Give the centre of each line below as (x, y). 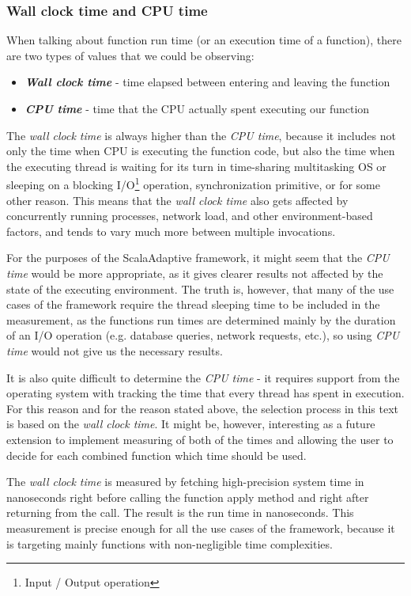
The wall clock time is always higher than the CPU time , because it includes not (201, 135)
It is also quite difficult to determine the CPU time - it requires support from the (203, 377)
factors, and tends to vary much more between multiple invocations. (171, 231)
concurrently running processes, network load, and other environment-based (190, 216)
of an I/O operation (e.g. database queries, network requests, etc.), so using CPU (203, 335)
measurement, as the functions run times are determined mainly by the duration (201, 319)
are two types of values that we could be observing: (130, 55)
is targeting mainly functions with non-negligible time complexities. (170, 543)
